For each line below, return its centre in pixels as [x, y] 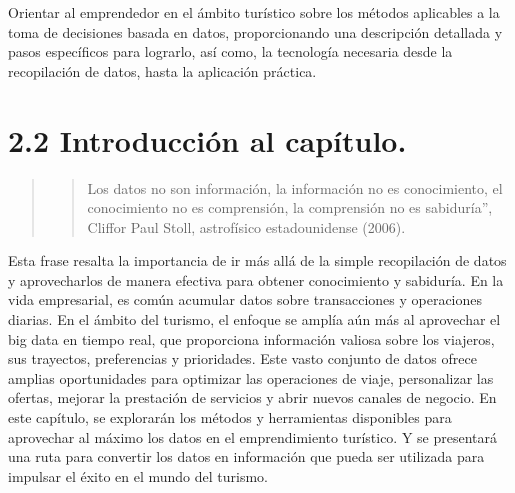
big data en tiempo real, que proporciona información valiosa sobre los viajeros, [251, 338]
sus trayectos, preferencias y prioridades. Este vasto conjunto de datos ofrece [242, 358]
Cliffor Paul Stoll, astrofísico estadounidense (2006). [246, 226]
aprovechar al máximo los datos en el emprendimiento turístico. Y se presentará [253, 436]
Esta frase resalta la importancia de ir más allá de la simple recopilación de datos [257, 260]
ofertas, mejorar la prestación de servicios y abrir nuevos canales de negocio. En [252, 397]
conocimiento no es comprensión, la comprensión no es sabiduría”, [290, 207]
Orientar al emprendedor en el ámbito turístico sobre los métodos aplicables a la [254, 12]
